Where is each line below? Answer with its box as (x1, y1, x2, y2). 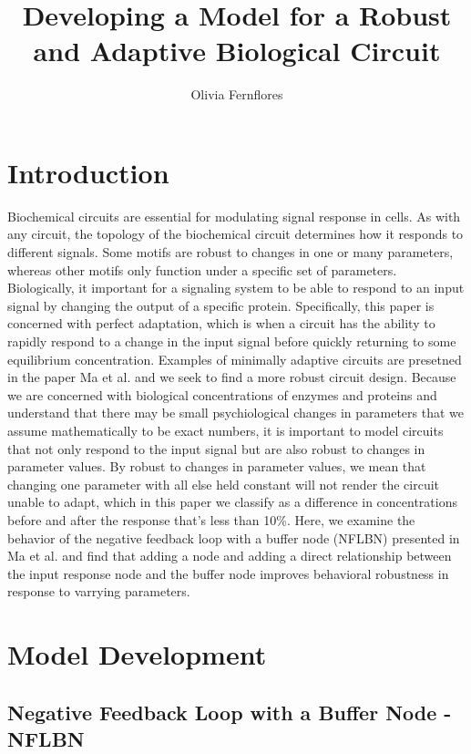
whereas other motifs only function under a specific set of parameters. (7, 260, 397, 279)
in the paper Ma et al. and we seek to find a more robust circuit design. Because (7, 367, 456, 387)
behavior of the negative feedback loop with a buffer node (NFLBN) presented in (7, 528, 460, 547)
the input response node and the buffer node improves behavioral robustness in (7, 563, 449, 583)
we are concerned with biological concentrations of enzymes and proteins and (7, 385, 437, 404)
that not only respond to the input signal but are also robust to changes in (7, 439, 425, 458)
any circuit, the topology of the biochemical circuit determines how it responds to (7, 224, 464, 243)
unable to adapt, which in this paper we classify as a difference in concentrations (7, 492, 457, 511)
